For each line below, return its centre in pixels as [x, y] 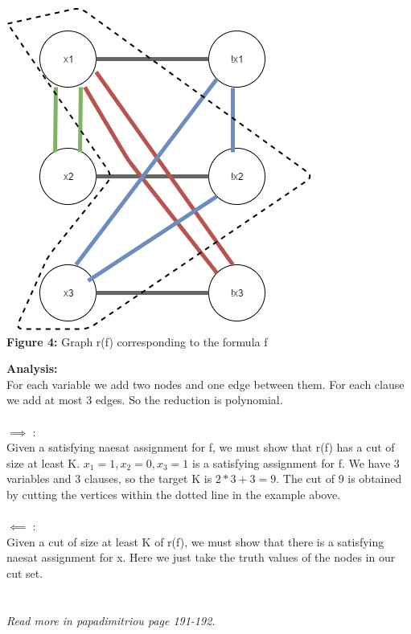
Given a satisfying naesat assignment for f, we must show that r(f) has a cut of [201, 447]
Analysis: [32, 368]
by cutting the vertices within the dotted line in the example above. [174, 494]
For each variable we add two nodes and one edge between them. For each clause [205, 384]
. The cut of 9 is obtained [339, 479]
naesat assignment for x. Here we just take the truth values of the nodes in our [201, 557]
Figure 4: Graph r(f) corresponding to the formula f [137, 341]
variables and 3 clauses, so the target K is [109, 479]
